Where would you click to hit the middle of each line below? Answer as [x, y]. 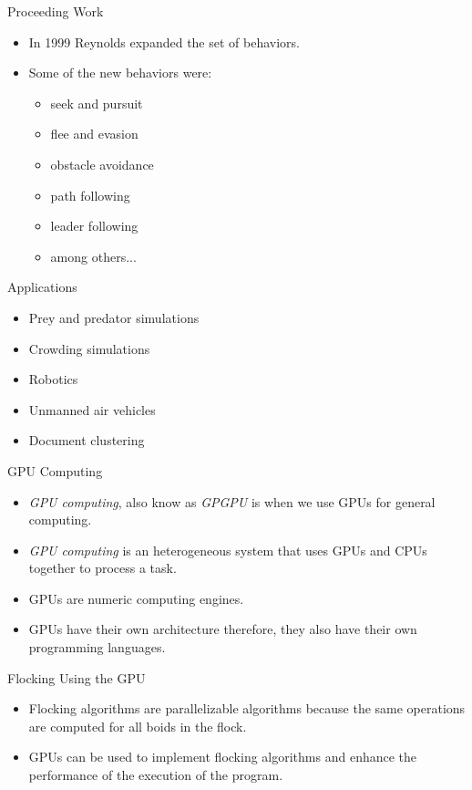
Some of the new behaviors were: [120, 73]
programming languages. [97, 647]
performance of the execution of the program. [156, 775]
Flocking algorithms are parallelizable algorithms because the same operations [247, 708]
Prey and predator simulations [114, 317]
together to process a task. [103, 568]
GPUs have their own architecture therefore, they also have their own [223, 629]
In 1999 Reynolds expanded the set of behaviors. [164, 42]
